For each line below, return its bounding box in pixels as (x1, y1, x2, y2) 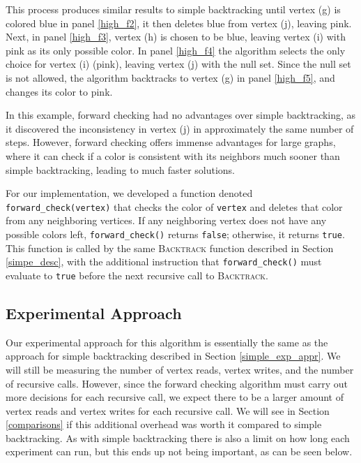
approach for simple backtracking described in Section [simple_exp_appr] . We (6, 348, 341, 363)
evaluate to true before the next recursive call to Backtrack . (6, 267, 268, 282)
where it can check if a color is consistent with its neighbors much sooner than (6, 148, 340, 163)
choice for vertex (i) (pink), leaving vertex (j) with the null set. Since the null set (6, 57, 351, 71)
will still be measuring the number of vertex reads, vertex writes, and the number (6, 362, 354, 376)
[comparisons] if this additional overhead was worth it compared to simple (6, 417, 322, 432)
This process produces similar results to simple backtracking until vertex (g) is (6, 2, 341, 16)
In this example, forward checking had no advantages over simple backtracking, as (6, 108, 356, 122)
